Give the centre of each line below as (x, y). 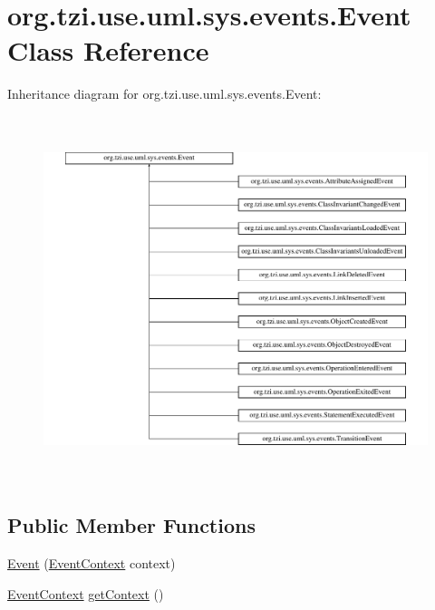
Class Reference (108, 50)
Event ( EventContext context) (92, 563)
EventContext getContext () (86, 593)
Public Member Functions (131, 525)
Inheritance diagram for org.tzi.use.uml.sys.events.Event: (164, 94)
